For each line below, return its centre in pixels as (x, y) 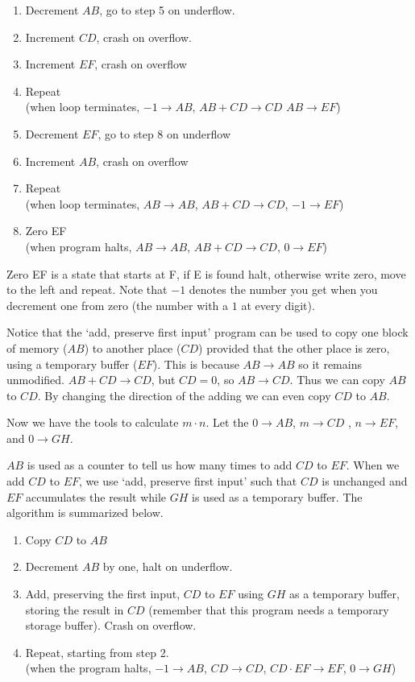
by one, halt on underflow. (168, 566)
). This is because (196, 364)
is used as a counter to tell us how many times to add (160, 465)
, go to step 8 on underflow (164, 133)
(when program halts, (79, 246)
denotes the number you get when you (283, 289)
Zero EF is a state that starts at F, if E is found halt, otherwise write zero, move (206, 273)
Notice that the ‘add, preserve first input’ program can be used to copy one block (207, 332)
